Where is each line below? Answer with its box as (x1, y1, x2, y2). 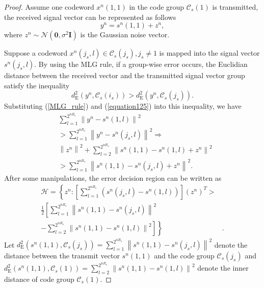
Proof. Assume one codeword (4, 2, 94, 12)
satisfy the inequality (4, 80, 70, 90)
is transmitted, (212, 2, 258, 12)
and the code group (154, 250, 215, 260)
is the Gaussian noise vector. (80, 29, 170, 40)
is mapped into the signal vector (159, 47, 260, 58)
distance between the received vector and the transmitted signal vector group (4, 70, 245, 81)
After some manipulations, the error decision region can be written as (4, 172, 222, 183)
